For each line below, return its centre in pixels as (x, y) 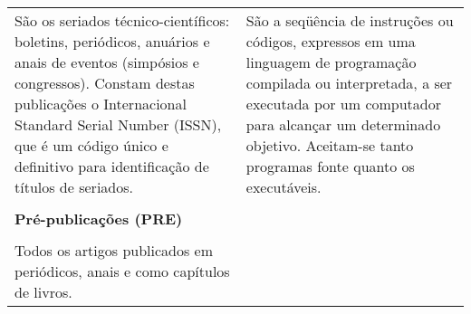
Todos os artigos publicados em (114, 250)
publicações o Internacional (101, 104)
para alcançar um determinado (343, 124)
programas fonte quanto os (330, 166)
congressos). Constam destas (105, 83)
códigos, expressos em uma (331, 41)
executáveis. (284, 187)
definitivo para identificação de (112, 166)
